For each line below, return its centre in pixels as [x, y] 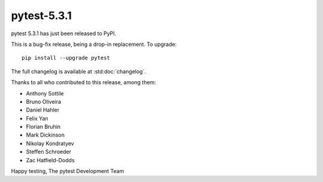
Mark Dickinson [45, 135]
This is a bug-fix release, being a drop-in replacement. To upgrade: [94, 44]
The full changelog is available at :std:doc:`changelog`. [79, 71]
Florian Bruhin [43, 127]
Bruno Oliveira [44, 101]
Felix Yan [37, 118]
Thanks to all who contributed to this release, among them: [84, 82]
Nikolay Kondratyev [50, 143]
